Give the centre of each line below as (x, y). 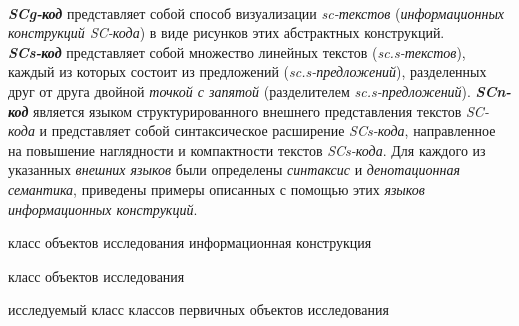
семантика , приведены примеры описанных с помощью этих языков (216, 188)
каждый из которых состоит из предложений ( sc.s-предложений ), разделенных (247, 71)
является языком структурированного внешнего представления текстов (247, 110)
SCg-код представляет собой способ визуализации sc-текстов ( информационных (256, 12)
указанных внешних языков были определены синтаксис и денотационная (234, 169)
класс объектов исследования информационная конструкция (190, 242)
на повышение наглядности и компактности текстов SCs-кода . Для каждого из (247, 149)
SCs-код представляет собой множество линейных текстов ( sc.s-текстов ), (237, 51)
